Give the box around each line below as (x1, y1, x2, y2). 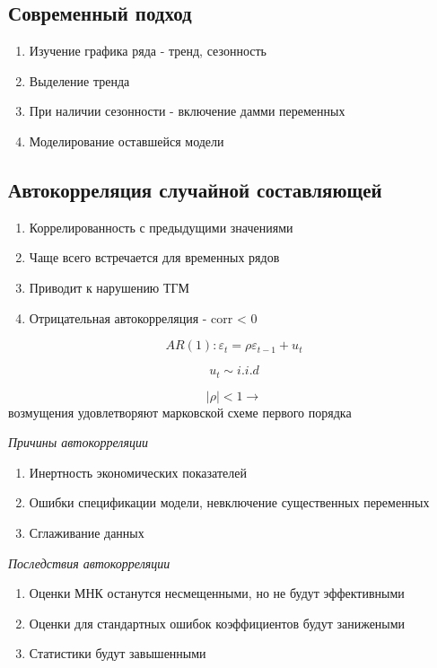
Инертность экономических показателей (29, 462, 247, 481)
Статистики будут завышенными (29, 644, 206, 663)
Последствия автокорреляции (8, 553, 170, 572)
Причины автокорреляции (8, 433, 148, 452)
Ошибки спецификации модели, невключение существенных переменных (29, 493, 430, 512)
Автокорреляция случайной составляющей (8, 175, 382, 203)
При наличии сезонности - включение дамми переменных (29, 101, 345, 120)
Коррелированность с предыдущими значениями (29, 217, 293, 236)
